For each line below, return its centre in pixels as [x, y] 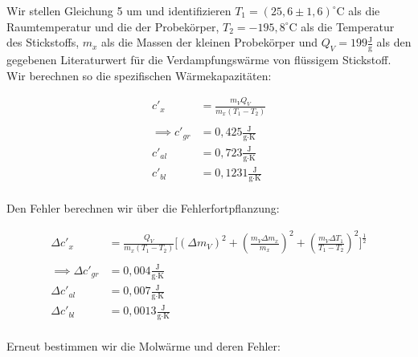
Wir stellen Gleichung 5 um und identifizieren [119, 10]
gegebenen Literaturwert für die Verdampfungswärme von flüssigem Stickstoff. [199, 60]
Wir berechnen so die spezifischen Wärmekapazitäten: [139, 75]
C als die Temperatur [342, 26]
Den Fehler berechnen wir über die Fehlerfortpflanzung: [143, 208]
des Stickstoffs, [43, 42]
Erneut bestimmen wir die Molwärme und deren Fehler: [143, 346]
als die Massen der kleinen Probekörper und [210, 42]
